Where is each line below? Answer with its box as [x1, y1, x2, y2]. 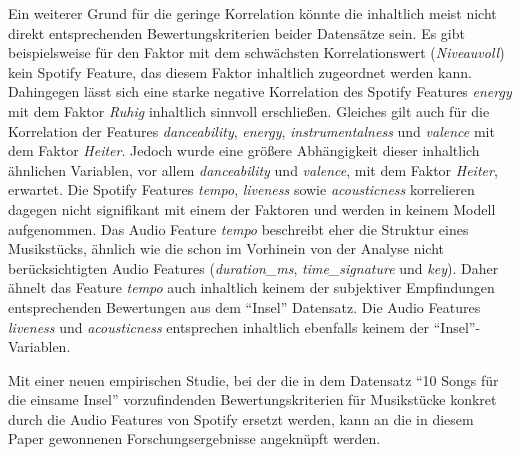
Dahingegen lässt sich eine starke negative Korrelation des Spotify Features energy [8, 81, 512, 102]
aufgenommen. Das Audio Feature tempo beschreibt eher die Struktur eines [8, 218, 469, 239]
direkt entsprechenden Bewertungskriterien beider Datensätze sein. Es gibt [8, 22, 465, 43]
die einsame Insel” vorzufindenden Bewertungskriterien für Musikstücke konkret [8, 389, 497, 410]
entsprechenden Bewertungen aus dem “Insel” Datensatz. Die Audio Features [8, 296, 481, 317]
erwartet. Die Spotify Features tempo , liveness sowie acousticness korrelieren [8, 179, 475, 200]
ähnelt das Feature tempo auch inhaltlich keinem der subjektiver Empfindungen [8, 277, 495, 298]
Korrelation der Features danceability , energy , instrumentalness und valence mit [8, 120, 495, 141]
